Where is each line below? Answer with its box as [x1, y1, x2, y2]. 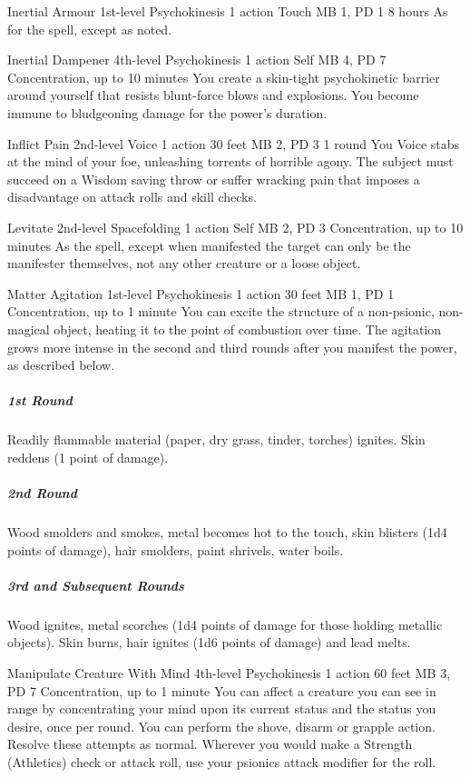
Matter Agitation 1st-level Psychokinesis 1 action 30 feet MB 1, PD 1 [7, 284, 395, 303]
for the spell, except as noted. [7, 19, 172, 38]
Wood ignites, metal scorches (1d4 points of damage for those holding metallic [7, 614, 443, 633]
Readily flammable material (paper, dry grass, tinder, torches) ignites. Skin [7, 430, 426, 449]
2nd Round [7, 484, 77, 503]
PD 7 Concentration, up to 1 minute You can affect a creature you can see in [7, 681, 436, 700]
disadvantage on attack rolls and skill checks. [7, 187, 257, 206]
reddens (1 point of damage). [7, 447, 169, 466]
